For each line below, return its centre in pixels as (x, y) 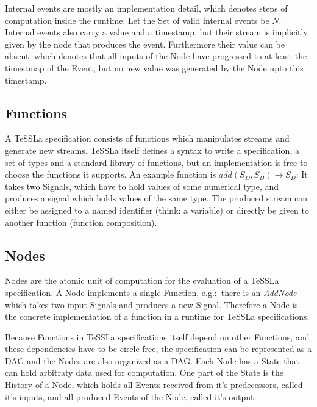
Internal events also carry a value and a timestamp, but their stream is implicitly (156, 32)
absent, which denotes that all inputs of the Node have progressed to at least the (156, 56)
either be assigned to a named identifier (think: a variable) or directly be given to (157, 210)
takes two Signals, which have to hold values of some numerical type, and (142, 186)
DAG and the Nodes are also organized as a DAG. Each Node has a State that (152, 360)
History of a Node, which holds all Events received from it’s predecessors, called (154, 385)
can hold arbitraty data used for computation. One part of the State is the (144, 373)
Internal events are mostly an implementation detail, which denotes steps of (146, 8)
